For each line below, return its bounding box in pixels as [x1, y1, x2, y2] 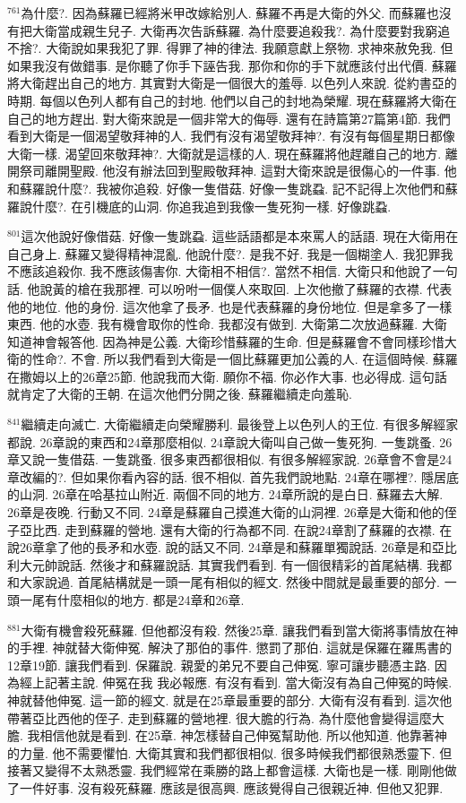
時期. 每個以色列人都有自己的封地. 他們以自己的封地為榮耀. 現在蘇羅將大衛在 [7, 91, 457, 109]
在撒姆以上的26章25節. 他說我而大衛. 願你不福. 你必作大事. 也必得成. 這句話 [7, 367, 447, 385]
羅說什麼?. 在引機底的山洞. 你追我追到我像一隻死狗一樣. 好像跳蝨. [7, 196, 392, 215]
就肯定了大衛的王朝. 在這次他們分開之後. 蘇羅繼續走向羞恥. [7, 384, 352, 403]
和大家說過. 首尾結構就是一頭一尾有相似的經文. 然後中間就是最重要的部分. [7, 573, 440, 591]
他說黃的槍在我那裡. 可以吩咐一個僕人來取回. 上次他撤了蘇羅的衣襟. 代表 [27, 279, 453, 298]
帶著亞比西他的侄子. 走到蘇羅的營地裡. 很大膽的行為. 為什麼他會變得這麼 [7, 708, 432, 727]
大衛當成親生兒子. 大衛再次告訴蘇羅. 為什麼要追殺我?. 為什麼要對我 [31, 21, 426, 39]
